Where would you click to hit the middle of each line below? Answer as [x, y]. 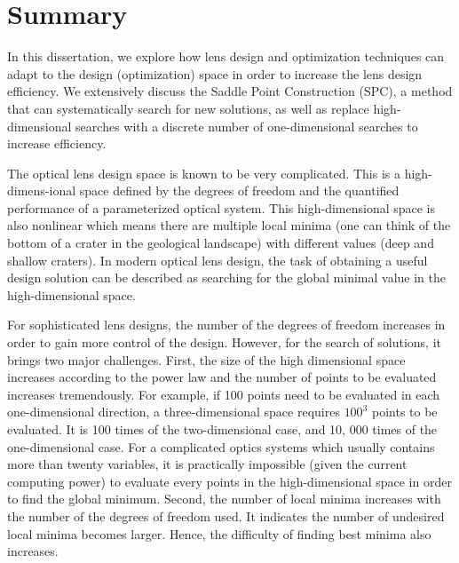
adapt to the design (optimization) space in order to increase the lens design [215, 73]
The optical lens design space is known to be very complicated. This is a [204, 173]
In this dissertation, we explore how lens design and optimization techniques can [226, 56]
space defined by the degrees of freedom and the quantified [239, 190]
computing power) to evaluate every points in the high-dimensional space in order [229, 481]
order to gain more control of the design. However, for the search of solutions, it [225, 342]
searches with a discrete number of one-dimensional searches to [247, 126]
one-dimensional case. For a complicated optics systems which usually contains [221, 446]
